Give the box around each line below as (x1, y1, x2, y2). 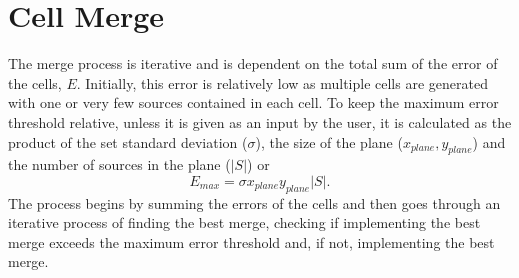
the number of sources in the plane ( (8, 154, 231, 175)
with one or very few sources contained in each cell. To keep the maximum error (8, 92, 499, 113)
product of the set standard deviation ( (8, 131, 248, 152)
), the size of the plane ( (255, 131, 403, 152)
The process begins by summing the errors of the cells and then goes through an (8, 192, 501, 213)
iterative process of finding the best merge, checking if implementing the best (8, 212, 481, 233)
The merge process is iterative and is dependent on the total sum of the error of (8, 53, 498, 74)
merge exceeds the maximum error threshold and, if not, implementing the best (8, 231, 495, 252)
